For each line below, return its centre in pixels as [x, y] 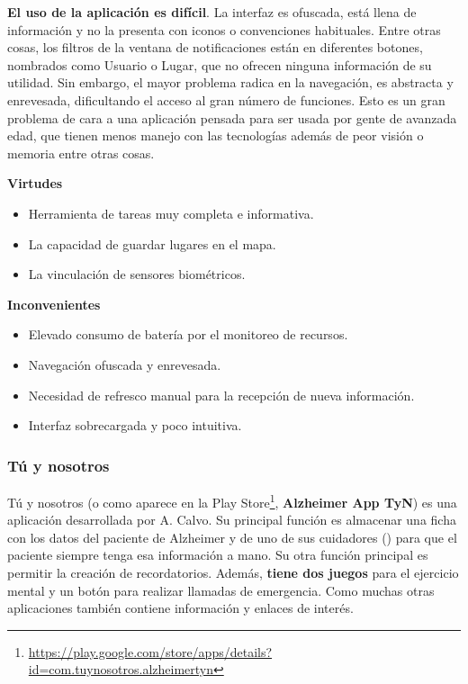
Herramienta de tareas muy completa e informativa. [171, 213]
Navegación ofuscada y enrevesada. [125, 364]
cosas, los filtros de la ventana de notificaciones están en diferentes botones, [215, 47]
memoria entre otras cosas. [81, 153]
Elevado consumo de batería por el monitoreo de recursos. [188, 334]
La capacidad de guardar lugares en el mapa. [152, 243]
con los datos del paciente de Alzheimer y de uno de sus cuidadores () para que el [232, 537]
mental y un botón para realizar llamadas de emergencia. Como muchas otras [221, 590]
